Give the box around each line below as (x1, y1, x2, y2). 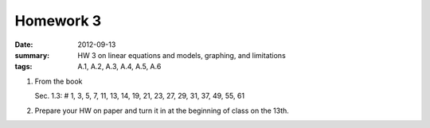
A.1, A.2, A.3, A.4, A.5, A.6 (77, 62, 162, 72)
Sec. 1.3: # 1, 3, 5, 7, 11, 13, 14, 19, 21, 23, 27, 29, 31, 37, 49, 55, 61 (34, 91, 245, 101)
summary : (14, 50, 50, 60)
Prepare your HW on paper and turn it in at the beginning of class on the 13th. (34, 106, 290, 115)
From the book (34, 76, 83, 86)
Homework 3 (14, 12, 102, 29)
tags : (14, 62, 33, 72)
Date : (14, 40, 33, 49)
